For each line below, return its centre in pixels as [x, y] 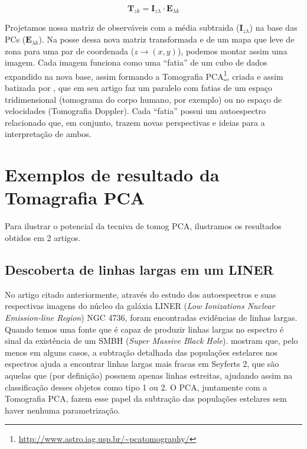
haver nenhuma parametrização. [63, 410]
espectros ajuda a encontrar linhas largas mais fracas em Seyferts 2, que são [142, 364]
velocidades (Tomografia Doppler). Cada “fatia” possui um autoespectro [135, 111]
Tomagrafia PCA [75, 198]
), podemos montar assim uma [232, 51]
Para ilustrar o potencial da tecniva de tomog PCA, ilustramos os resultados [143, 226]
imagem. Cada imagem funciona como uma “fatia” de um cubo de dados [136, 62]
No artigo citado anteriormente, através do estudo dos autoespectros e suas [141, 294]
